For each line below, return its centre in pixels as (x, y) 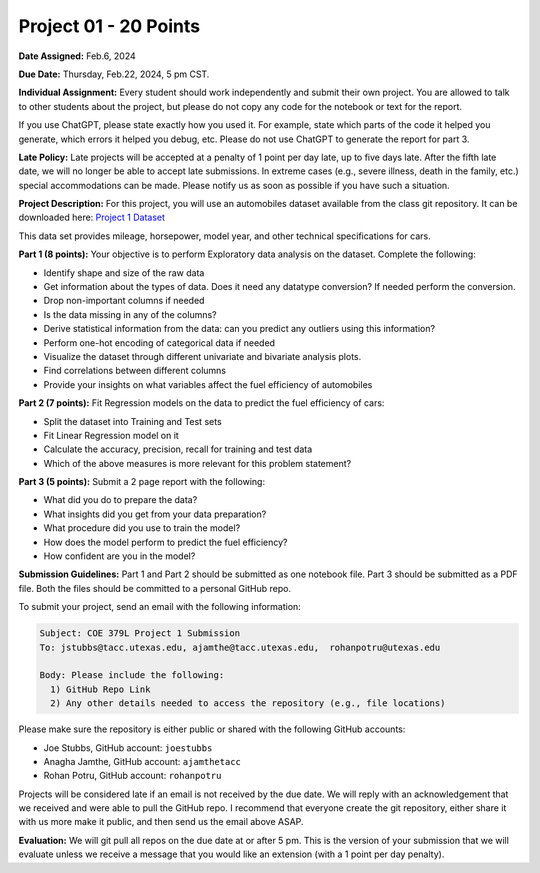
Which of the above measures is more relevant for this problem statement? (197, 463)
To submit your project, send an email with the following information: (160, 607)
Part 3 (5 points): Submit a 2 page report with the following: (141, 482)
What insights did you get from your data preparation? (155, 514)
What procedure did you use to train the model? (142, 528)
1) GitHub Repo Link (100, 689)
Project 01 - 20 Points (109, 26)
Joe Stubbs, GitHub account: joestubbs (128, 747)
